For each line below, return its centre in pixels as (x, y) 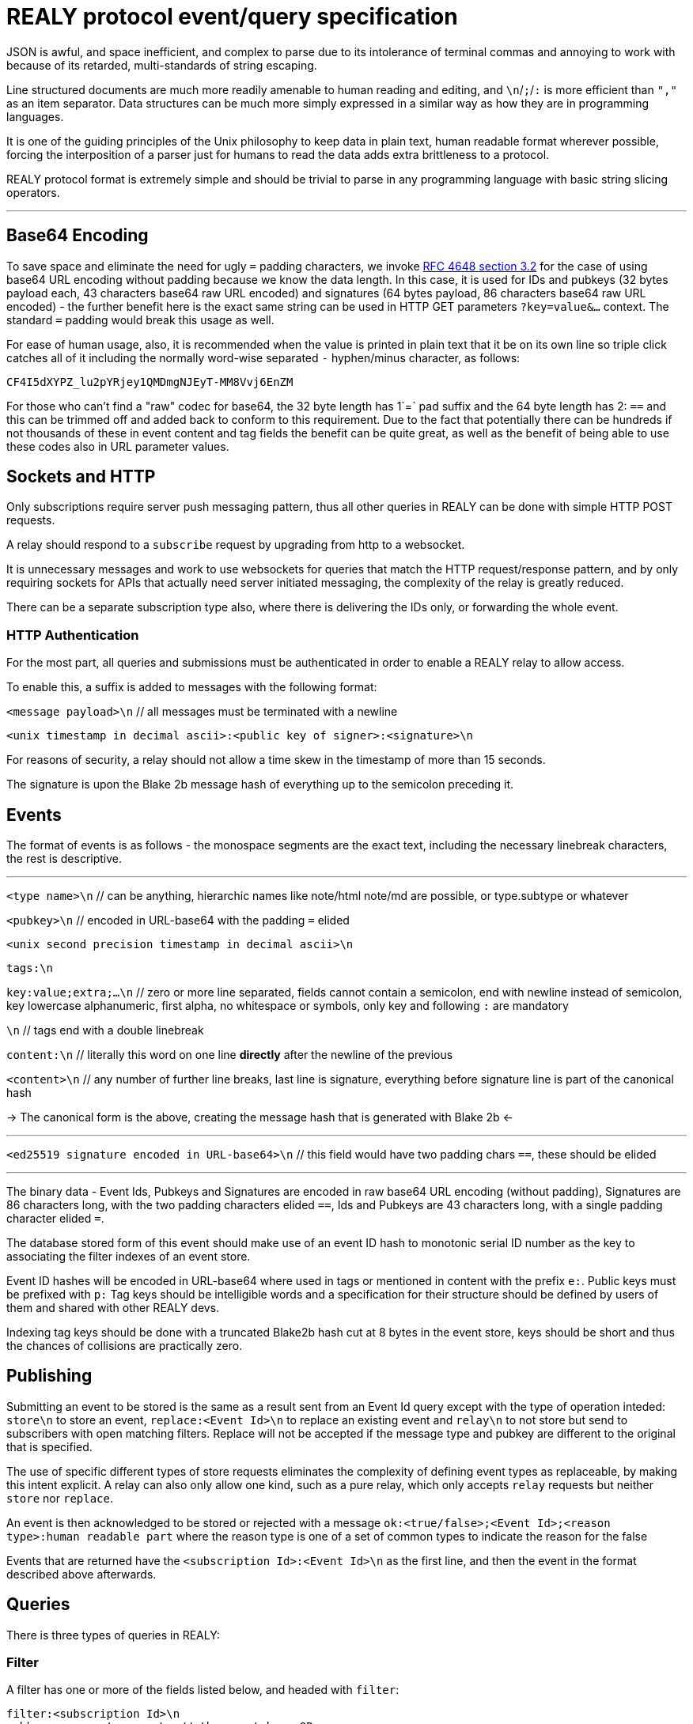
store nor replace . (60, 1498)
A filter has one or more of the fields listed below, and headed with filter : (203, 1690)
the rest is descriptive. (64, 859)
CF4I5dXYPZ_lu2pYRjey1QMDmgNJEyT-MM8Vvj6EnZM (150, 382)
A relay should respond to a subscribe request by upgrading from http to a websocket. (236, 545)
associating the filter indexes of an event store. (129, 1257)
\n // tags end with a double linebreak (105, 1030)
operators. (33, 192)
